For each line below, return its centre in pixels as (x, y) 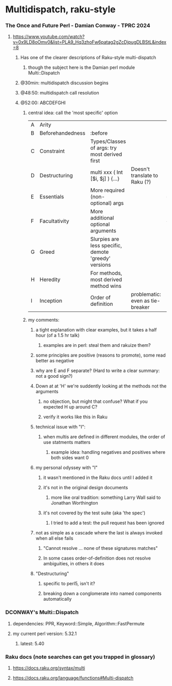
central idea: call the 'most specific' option (73, 113)
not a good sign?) (54, 376)
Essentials (52, 197)
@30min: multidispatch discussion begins (64, 83)
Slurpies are (105, 239)
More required (107, 190)
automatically (57, 599)
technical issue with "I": (61, 427)
